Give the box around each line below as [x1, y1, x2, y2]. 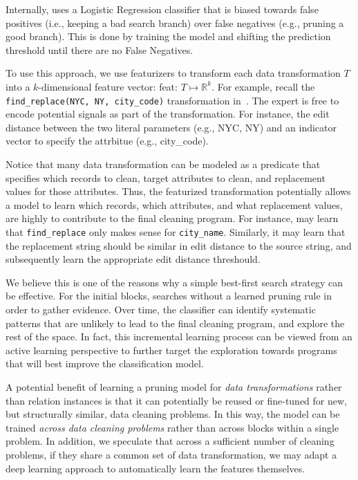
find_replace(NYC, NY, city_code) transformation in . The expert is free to [6, 93, 339, 107]
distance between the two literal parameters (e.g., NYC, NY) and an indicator [6, 120, 337, 134]
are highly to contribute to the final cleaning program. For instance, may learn [6, 211, 339, 225]
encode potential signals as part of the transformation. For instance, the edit [6, 107, 330, 121]
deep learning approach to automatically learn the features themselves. [6, 461, 305, 475]
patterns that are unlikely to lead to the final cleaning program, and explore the [6, 315, 345, 330]
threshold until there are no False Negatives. [6, 42, 194, 57]
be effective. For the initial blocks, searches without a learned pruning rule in [6, 288, 332, 303]
